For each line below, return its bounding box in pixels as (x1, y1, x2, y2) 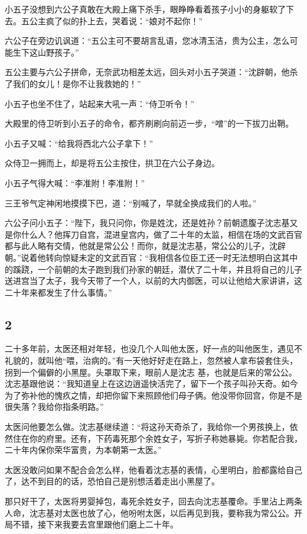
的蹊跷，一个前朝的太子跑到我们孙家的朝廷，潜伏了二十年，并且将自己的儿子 (5, 263, 302, 275)
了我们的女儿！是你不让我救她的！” (5, 77, 141, 89)
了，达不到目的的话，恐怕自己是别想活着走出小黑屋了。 (5, 475, 220, 487)
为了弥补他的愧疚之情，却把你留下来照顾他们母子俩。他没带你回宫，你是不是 (5, 389, 302, 401)
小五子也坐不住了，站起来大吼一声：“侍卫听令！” (5, 97, 195, 109)
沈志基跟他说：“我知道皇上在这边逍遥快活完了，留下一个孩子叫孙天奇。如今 (5, 377, 298, 390)
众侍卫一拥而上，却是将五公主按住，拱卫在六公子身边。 (5, 157, 220, 169)
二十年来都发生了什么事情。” (5, 286, 112, 298)
